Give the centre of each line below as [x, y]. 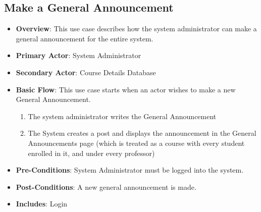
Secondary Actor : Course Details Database [86, 72]
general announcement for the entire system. [85, 38]
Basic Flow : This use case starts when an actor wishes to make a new [126, 89]
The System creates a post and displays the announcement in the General [142, 133]
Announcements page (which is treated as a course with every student [136, 143]
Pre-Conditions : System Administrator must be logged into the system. [130, 170]
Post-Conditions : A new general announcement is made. [106, 187]
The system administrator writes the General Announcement [122, 116]
